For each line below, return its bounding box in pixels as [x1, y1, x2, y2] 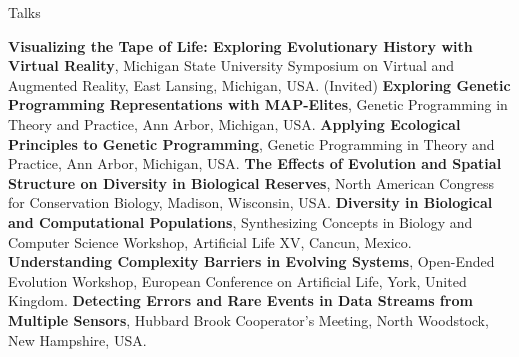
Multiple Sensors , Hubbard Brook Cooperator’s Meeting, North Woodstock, [8, 309, 489, 330]
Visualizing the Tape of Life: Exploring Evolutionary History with [8, 35, 473, 56]
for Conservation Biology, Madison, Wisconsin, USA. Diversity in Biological [8, 192, 493, 213]
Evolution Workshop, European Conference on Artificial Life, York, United [8, 270, 467, 291]
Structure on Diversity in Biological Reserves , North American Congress [8, 172, 494, 193]
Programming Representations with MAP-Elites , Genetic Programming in [8, 94, 508, 115]
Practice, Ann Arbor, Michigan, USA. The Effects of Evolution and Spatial [8, 153, 502, 174]
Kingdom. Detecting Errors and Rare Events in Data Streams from [8, 290, 473, 311]
